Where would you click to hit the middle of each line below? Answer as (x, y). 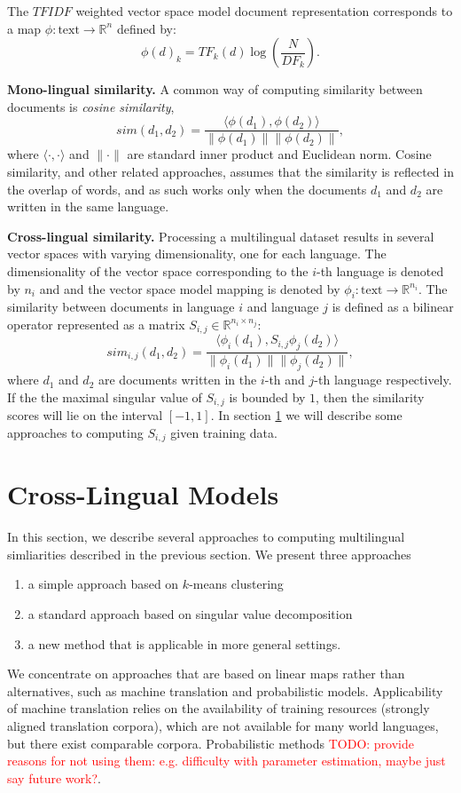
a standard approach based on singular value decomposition (190, 614)
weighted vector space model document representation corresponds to (264, 11)
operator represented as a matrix (96, 324)
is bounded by (267, 396)
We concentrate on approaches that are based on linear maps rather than (206, 674)
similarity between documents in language (121, 307)
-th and (285, 380)
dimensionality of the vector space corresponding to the (158, 271)
